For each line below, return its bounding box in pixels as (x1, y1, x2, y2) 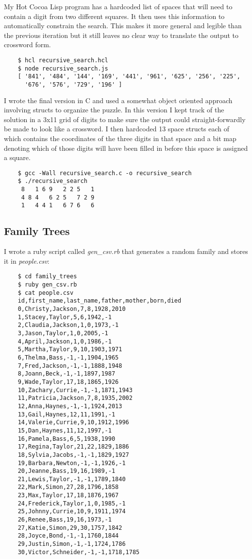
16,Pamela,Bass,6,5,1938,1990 (17, 435, 116, 442)
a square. (4, 152, 31, 162)
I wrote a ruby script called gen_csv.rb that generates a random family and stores (4, 246, 248, 256)
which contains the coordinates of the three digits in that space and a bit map (4, 133, 236, 143)
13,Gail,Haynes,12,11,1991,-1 (17, 411, 116, 418)
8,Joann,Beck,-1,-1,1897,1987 (17, 370, 116, 378)
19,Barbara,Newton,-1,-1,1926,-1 (17, 459, 126, 467)
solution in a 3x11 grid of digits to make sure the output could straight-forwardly (4, 114, 246, 124)
